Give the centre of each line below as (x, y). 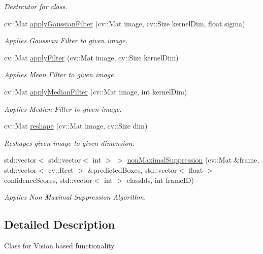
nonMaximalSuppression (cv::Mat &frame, (193, 160)
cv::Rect (61, 169)
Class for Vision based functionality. (60, 245)
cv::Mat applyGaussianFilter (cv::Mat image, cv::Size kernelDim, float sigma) (125, 23)
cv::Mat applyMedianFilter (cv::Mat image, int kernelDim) (96, 91)
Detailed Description (60, 224)
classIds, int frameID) (160, 180)
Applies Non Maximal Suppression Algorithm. (75, 197)
